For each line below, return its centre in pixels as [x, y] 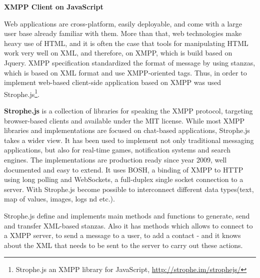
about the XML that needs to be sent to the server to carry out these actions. [123, 245]
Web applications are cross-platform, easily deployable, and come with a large [123, 23]
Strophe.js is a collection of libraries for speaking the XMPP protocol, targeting [128, 110]
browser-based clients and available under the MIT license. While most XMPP [124, 120]
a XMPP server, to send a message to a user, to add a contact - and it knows [122, 235]
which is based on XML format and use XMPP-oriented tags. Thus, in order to [125, 72]
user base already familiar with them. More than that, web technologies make [123, 33]
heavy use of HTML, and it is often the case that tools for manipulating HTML [126, 43]
